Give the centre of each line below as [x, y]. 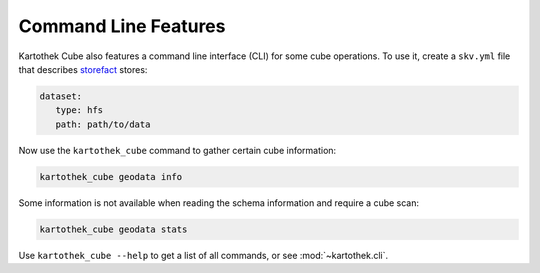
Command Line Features [122, 26]
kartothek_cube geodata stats [113, 229]
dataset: [61, 96]
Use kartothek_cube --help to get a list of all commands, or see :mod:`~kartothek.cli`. [203, 255]
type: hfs [79, 110]
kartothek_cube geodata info [111, 176]
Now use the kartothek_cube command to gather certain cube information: [177, 150]
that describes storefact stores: [83, 69]
